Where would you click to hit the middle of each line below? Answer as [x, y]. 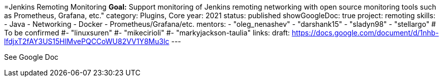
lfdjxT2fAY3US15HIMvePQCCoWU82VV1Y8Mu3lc [87, 41]
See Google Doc [31, 57]
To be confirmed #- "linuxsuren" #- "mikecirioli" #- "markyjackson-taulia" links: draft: [147, 33]
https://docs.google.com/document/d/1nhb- [365, 33]
